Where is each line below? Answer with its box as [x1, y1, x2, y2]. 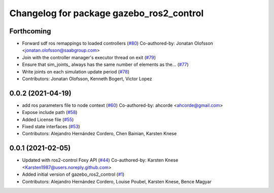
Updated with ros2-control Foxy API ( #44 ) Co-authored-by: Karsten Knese [22, 157, 179, 163]
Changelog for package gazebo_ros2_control [9, 8, 204, 19]
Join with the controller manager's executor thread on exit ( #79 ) [22, 54, 156, 60]
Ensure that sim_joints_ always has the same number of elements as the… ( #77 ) [22, 61, 189, 68]
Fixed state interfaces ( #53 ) [22, 124, 81, 130]
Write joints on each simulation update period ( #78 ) [22, 68, 129, 74]
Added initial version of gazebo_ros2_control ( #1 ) [22, 171, 125, 177]
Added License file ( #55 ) [22, 117, 74, 123]
